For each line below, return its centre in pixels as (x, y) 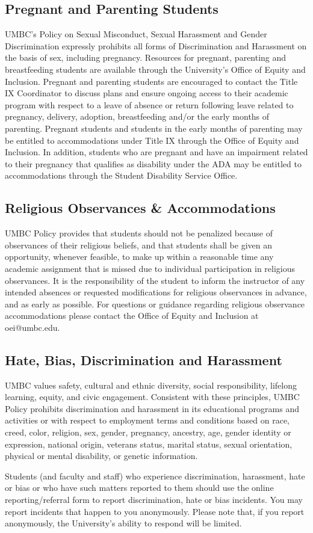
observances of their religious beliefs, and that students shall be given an (138, 245)
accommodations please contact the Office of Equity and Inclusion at (132, 316)
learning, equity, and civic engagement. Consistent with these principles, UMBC (152, 397)
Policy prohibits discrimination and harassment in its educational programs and (152, 408)
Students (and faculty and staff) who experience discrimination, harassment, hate (155, 476)
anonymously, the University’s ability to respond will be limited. (123, 523)
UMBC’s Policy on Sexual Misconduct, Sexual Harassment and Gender (136, 34)
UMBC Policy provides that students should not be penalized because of (139, 233)
